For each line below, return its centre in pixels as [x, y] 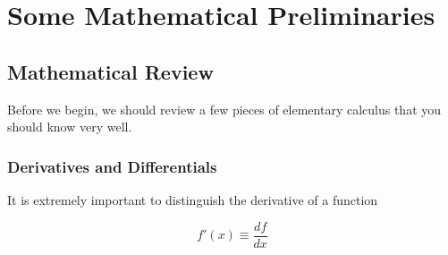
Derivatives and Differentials [112, 166]
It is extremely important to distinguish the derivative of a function [193, 199]
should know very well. [70, 127]
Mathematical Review [110, 71]
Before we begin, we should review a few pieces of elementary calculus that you [224, 109]
